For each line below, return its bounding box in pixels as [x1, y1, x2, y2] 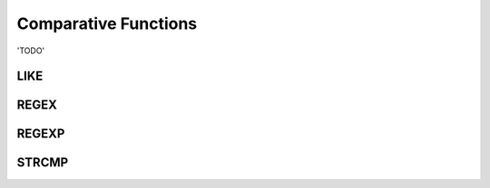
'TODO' [16, 45, 45, 56]
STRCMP [16, 155, 69, 171]
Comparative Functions [16, 14, 198, 33]
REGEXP [16, 127, 65, 142]
